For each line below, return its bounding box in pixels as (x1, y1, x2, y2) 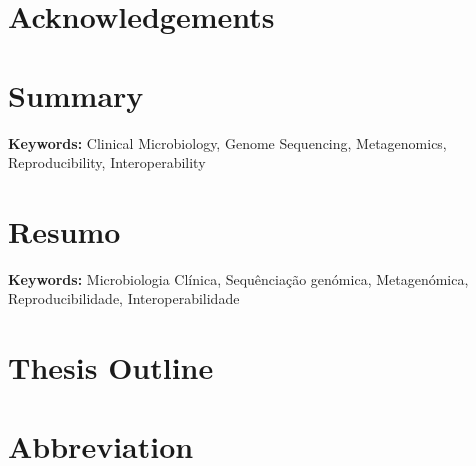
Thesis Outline (8, 347, 214, 388)
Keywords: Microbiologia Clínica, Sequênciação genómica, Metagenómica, (8, 268, 469, 289)
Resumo (8, 210, 121, 251)
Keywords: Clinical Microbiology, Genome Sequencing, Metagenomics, (8, 132, 447, 153)
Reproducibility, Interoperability (8, 152, 206, 173)
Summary (8, 74, 144, 115)
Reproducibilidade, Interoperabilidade (8, 288, 240, 309)
